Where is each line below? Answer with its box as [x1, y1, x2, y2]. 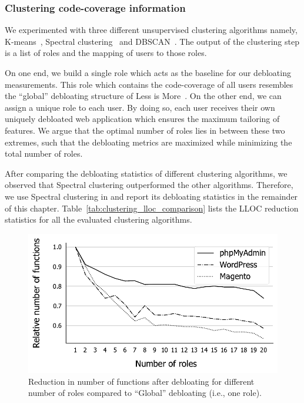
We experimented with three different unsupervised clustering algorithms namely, [5, 24, 298, 36]
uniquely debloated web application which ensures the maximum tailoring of [5, 113, 280, 125]
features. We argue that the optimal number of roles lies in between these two [5, 124, 285, 136]
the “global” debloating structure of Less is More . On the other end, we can [5, 90, 282, 102]
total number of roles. [5, 147, 83, 160]
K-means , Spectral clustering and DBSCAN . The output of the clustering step [5, 35, 299, 47]
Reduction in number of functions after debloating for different [28, 375, 255, 387]
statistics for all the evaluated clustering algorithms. [5, 213, 192, 226]
